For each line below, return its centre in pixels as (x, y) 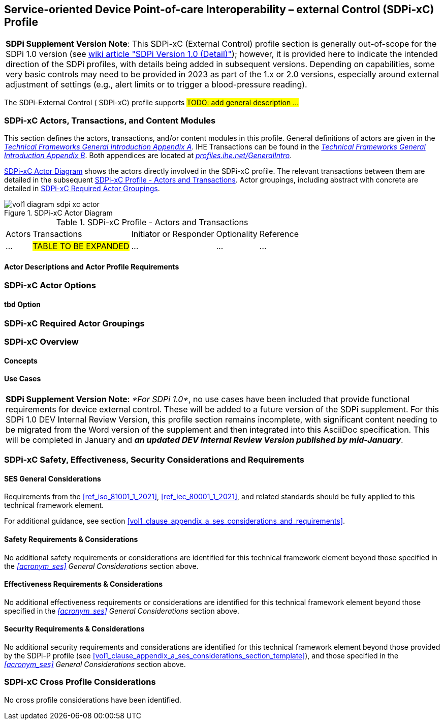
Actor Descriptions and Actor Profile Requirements (92, 266)
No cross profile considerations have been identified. (93, 700)
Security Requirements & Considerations (74, 629)
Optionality (237, 234)
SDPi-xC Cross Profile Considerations (80, 682)
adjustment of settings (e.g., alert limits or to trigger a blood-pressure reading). (156, 85)
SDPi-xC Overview (41, 341)
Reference (279, 234)
